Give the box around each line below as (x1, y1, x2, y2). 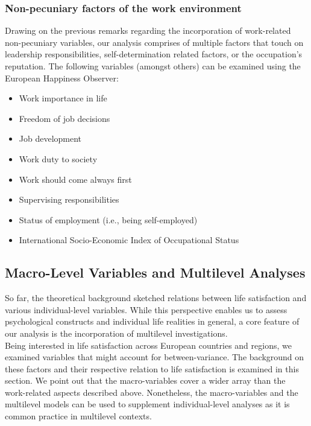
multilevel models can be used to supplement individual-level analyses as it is (5, 398, 290, 410)
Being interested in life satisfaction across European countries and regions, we (5, 339, 292, 351)
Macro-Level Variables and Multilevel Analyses (5, 263, 306, 282)
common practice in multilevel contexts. (5, 410, 152, 422)
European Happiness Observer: (5, 71, 119, 84)
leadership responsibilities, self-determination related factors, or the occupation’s (5, 48, 303, 60)
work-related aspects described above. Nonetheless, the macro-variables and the (5, 386, 298, 398)
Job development (19, 132, 82, 145)
